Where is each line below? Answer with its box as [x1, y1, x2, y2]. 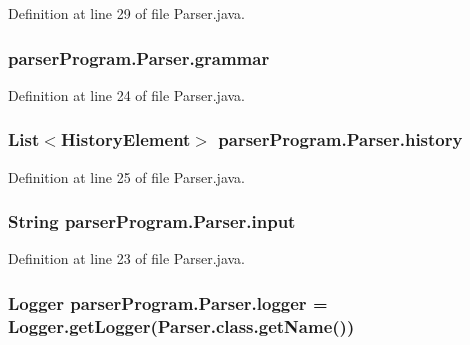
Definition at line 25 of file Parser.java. [8, 166, 246, 187]
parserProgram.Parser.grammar [8, 45, 270, 70]
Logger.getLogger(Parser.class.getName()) [8, 313, 355, 338]
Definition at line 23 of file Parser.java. [8, 248, 246, 269]
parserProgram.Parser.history [218, 127, 463, 152]
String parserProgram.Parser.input [8, 209, 296, 234]
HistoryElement [60, 127, 191, 152]
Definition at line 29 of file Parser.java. [8, 3, 246, 23]
